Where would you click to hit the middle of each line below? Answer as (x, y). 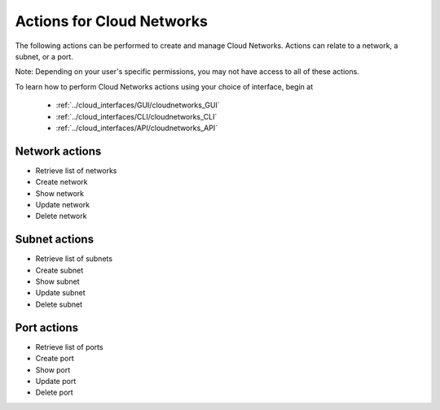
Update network (62, 204)
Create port (55, 359)
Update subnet (60, 293)
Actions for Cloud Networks (111, 21)
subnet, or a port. (44, 56)
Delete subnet (59, 304)
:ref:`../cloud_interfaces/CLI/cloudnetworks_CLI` (136, 116)
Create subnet (59, 270)
